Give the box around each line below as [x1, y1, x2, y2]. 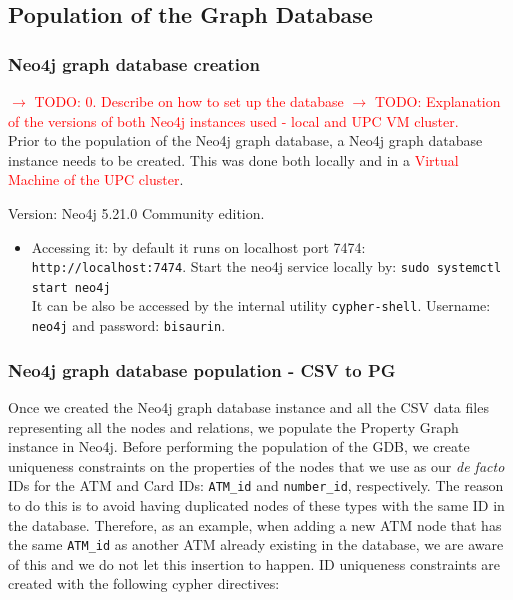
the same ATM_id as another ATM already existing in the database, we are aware [8, 534, 504, 555]
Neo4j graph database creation [8, 51, 260, 76]
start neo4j [31, 280, 111, 295]
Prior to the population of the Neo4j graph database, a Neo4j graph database [8, 130, 483, 151]
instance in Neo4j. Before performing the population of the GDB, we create [8, 436, 470, 457]
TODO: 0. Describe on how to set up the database [34, 91, 344, 111]
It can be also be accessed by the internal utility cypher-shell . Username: [31, 295, 491, 316]
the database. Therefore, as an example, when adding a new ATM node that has [8, 514, 502, 535]
